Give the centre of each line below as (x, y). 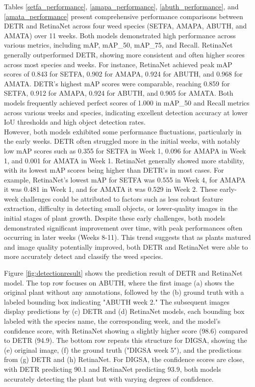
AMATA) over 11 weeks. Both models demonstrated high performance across (120, 35)
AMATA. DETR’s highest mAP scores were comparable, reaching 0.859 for (117, 83)
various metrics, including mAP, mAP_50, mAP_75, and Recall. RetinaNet (118, 45)
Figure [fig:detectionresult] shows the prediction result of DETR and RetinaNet (123, 273)
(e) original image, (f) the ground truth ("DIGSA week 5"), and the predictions (123, 349)
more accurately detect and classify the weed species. (84, 256)
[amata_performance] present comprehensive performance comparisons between (124, 16)
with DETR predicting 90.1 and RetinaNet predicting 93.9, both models (113, 369)
